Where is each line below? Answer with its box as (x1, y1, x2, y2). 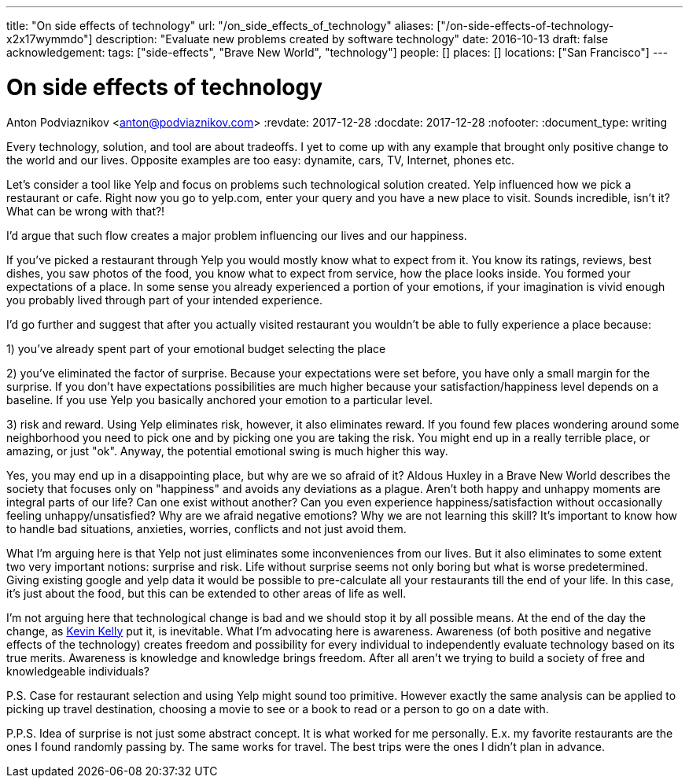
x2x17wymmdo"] (6, 32, 93, 46)
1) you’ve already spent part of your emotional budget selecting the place (6, 341, 386, 355)
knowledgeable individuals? (6, 664, 150, 678)
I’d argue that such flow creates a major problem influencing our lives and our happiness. (6, 228, 467, 242)
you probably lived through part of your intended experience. (6, 293, 323, 307)
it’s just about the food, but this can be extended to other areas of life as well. (6, 586, 407, 600)
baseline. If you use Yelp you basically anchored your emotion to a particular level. (6, 392, 433, 407)
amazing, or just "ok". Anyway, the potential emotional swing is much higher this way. (6, 444, 448, 458)
